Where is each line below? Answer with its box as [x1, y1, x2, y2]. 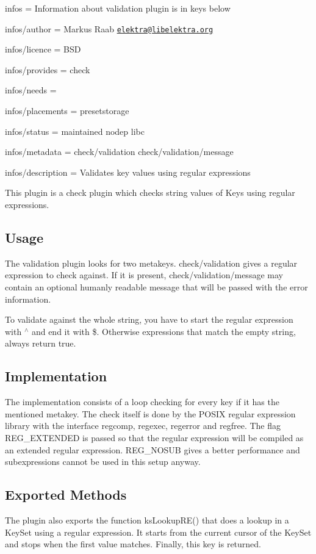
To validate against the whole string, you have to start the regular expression [5, 313, 293, 326]
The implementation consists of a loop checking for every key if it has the [5, 395, 279, 408]
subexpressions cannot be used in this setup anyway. [5, 455, 201, 468]
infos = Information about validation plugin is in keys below [5, 2, 231, 14]
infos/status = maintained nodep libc [5, 124, 145, 137]
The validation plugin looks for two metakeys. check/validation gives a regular [5, 256, 298, 269]
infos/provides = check [5, 63, 90, 76]
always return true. [5, 337, 76, 350]
